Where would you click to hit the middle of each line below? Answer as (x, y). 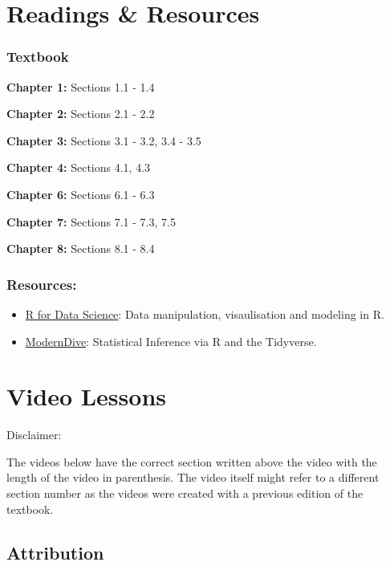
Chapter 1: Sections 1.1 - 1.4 (81, 86)
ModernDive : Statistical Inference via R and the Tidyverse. (171, 341)
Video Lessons (86, 396)
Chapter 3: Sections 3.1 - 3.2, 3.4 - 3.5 (104, 140)
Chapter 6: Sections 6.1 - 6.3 (81, 194)
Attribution (55, 552)
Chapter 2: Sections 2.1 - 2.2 (81, 114)
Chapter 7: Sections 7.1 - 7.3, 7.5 (91, 221)
